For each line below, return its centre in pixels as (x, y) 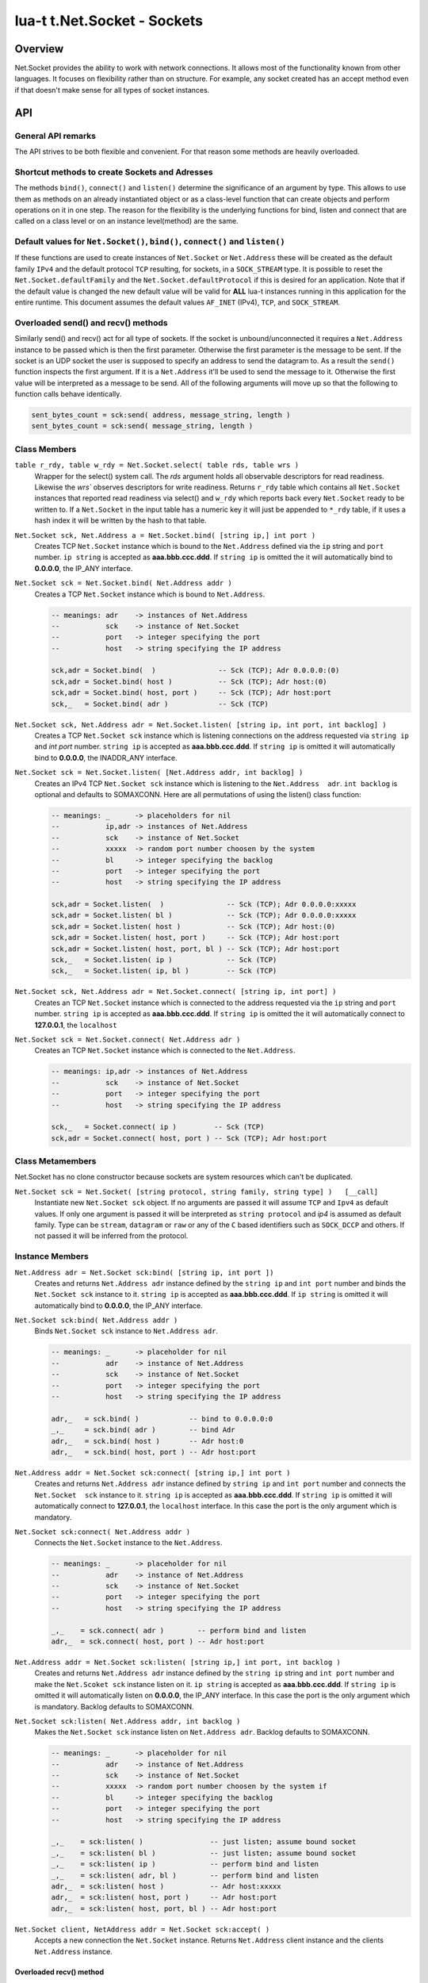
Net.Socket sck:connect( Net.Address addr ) (103, 1532)
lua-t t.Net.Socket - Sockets (109, 21)
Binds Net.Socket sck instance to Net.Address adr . (126, 1331)
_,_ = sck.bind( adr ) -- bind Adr (143, 1430)
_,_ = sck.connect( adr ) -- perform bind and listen (179, 1630)
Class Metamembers (55, 1161)
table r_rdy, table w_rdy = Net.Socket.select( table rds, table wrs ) (157, 465)
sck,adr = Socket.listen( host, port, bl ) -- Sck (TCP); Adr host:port (195, 949)
